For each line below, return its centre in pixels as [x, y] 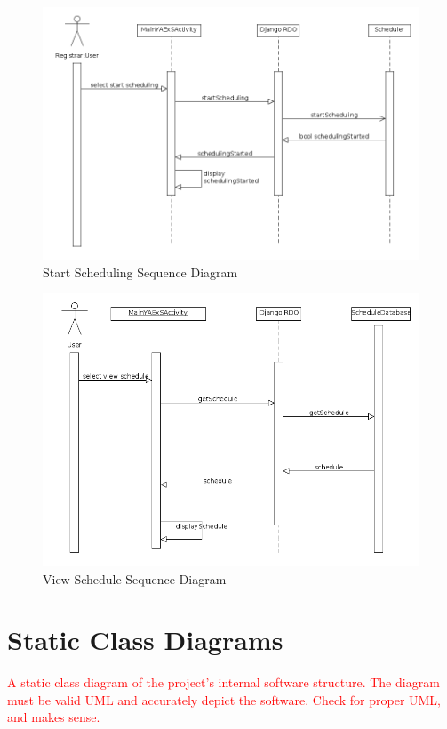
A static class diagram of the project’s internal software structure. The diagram [223, 682]
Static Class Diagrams [145, 640]
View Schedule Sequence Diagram [135, 578]
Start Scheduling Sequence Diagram [140, 272]
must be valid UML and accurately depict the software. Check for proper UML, [224, 699]
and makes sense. [54, 717]
